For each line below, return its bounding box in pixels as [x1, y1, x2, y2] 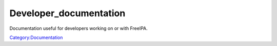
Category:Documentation [9, 34, 63, 40]
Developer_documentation [9, 8, 126, 19]
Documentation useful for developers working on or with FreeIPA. [9, 25, 148, 31]
